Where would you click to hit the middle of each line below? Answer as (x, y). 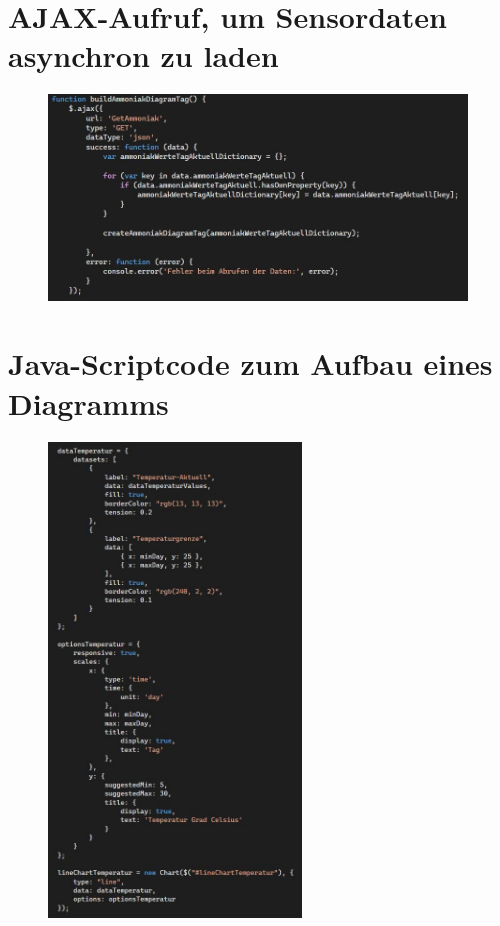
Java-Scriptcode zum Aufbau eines (250, 363)
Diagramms (88, 402)
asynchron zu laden (143, 55)
